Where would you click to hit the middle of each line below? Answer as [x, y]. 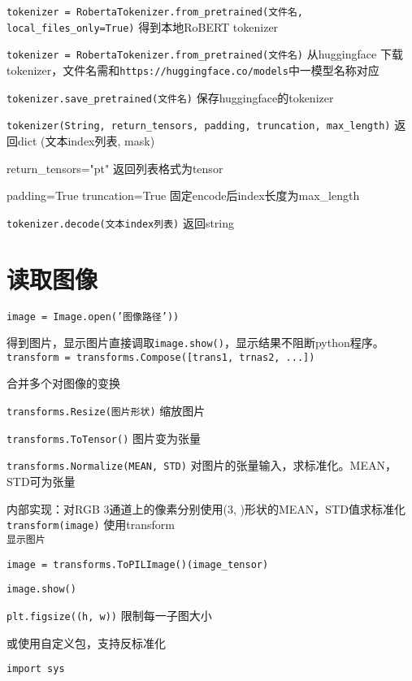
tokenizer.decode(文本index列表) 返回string [121, 222]
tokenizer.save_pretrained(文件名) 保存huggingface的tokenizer [170, 97]
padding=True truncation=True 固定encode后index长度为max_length [183, 195]
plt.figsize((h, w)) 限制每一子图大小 [109, 615]
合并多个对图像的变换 [63, 383]
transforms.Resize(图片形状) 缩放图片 [106, 411]
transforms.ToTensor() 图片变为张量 [104, 438]
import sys [36, 669]
